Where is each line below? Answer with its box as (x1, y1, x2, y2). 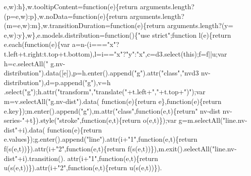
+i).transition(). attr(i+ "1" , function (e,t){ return (17, 153, 158, 163)
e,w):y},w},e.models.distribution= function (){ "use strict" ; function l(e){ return (4, 29, 231, 40)
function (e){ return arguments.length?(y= (110, 20, 234, 30)
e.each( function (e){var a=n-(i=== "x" (4, 39, 116, 49)
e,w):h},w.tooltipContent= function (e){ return (4, 1, 138, 11)
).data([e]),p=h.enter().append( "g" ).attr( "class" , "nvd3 (41, 68, 199, 78)
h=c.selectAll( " (4, 58, 49, 68)
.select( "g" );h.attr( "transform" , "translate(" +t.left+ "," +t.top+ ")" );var (4, 87, 205, 97)
